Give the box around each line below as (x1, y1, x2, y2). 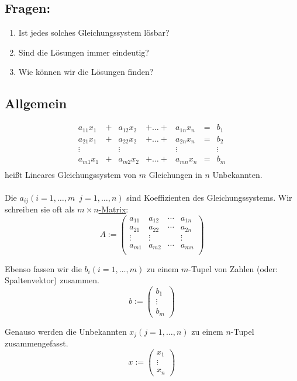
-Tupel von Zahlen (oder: (188, 262, 278, 274)
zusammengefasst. (5, 337, 68, 349)
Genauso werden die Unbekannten (5, 325, 127, 337)
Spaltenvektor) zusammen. (5, 274, 99, 286)
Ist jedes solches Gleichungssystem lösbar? (18, 26, 170, 39)
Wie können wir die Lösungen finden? (18, 66, 154, 78)
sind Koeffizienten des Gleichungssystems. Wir (126, 191, 292, 203)
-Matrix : (98, 203, 129, 215)
